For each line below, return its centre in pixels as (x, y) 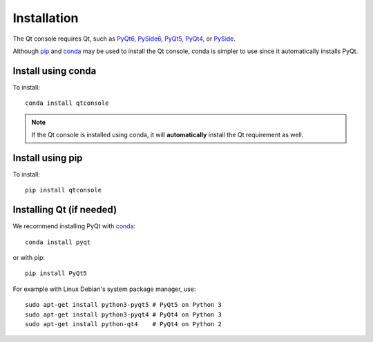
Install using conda (55, 71)
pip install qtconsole (64, 190)
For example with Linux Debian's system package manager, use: (104, 289)
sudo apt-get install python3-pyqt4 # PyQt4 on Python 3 (124, 314)
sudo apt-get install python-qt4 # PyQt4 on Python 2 (124, 324)
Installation (46, 18)
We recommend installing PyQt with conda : (74, 226)
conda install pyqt (58, 242)
